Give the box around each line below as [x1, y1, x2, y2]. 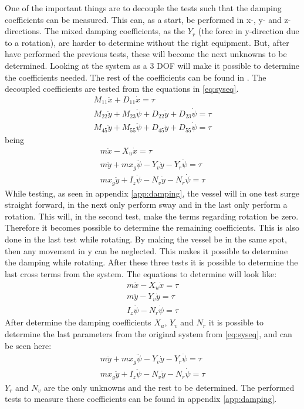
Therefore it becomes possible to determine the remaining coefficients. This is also [5, 221, 299, 234]
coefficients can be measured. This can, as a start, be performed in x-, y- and [5, 13, 282, 25]
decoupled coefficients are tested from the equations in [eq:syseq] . [5, 82, 239, 95]
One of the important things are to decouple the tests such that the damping [5, 2, 282, 14]
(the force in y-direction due [198, 25, 299, 37]
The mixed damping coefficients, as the [44, 25, 185, 37]
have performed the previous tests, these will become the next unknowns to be [5, 48, 287, 60]
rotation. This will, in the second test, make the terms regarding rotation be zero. [5, 210, 299, 222]
